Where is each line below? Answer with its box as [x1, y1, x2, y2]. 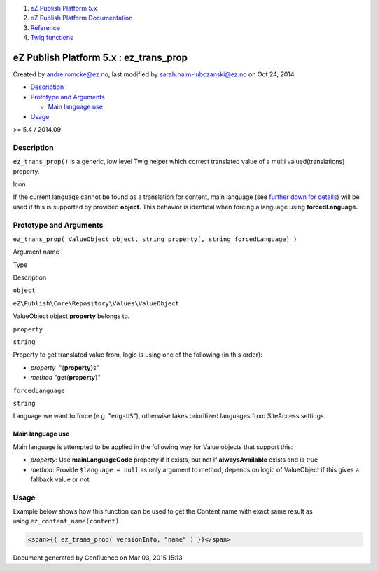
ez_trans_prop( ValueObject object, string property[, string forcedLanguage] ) [13, 235, 297, 243]
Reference [30, 23, 61, 32]
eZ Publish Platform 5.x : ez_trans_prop [13, 51, 188, 63]
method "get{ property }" [30, 373, 101, 382]
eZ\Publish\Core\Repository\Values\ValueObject [13, 299, 180, 308]
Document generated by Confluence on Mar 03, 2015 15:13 [13, 553, 183, 562]
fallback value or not [30, 475, 90, 483]
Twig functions [30, 34, 73, 42]
